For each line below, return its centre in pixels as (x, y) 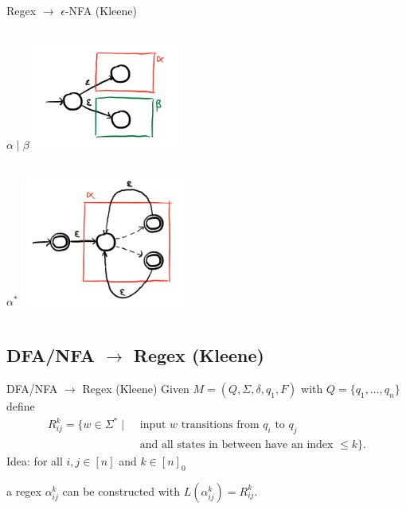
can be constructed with (121, 491)
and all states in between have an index (236, 444)
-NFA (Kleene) (101, 10)
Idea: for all (35, 460)
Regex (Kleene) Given (136, 388)
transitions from (220, 425)
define (21, 406)
